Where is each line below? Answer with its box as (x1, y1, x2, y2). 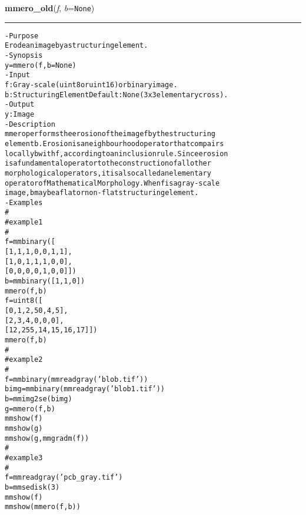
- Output (5, 100, 35, 109)
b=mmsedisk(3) (5, 483, 60, 491)
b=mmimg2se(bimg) (5, 394, 72, 403)
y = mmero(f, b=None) (5, 61, 76, 70)
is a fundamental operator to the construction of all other (5, 159, 211, 168)
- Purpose (5, 31, 39, 40)
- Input (5, 71, 30, 80)
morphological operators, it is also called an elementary (5, 169, 211, 177)
